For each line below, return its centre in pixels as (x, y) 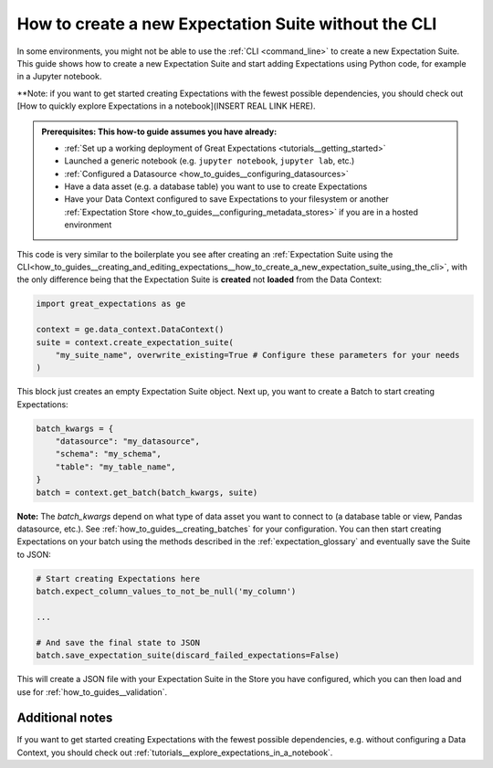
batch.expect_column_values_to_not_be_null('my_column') (166, 592)
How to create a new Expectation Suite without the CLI (227, 24)
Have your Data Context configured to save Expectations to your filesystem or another (227, 199)
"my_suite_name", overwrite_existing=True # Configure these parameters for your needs (257, 355)
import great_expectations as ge (111, 304)
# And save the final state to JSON (118, 642)
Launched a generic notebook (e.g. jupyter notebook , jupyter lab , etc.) (210, 161)
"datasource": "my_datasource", (128, 442)
